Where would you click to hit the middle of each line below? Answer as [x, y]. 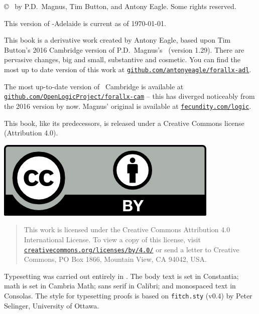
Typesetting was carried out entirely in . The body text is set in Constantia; [121, 276]
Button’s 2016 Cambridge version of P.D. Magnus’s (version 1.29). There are [124, 49]
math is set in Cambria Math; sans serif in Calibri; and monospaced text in [120, 286]
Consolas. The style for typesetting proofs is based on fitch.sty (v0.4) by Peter [128, 295]
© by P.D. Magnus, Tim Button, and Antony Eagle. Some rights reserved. [120, 6]
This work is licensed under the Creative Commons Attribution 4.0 [127, 229]
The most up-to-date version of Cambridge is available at [94, 86]
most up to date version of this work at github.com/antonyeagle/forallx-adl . [128, 69]
